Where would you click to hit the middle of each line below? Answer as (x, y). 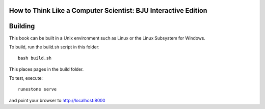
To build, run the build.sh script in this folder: (54, 47)
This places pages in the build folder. (46, 69)
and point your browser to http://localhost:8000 (57, 100)
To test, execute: (26, 78)
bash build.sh (35, 58)
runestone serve (37, 89)
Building (22, 26)
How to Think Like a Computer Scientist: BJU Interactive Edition (108, 11)
